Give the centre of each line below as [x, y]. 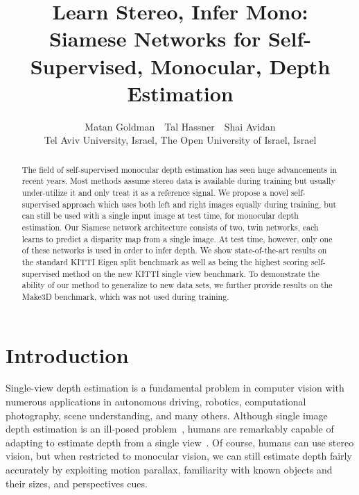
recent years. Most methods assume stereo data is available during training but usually [178, 181]
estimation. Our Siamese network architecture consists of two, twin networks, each [170, 227]
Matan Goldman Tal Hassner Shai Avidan [180, 126]
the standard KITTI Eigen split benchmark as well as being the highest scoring [165, 261]
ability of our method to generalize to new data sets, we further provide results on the [177, 285]
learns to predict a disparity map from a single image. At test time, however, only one [177, 238]
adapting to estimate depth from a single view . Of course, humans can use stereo [180, 442]
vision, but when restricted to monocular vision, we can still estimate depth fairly [179, 456]
